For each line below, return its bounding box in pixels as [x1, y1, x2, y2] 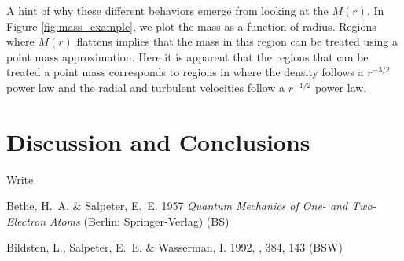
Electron [6, 212, 46, 229]
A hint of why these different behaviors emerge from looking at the [6, 2, 329, 18]
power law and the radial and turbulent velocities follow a [6, 79, 285, 95]
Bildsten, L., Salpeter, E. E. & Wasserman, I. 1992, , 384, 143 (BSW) [6, 239, 343, 255]
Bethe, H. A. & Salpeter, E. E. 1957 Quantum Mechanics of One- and [6, 197, 348, 214]
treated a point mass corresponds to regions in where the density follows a [6, 64, 364, 80]
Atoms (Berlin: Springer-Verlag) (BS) [50, 212, 230, 229]
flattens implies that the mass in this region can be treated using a [76, 33, 398, 50]
